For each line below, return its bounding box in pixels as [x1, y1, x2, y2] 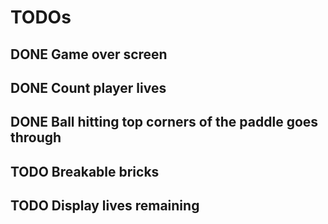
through [10, 129, 62, 146]
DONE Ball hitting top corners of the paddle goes [10, 114, 319, 131]
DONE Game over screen [10, 46, 168, 63]
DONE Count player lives [10, 79, 167, 96]
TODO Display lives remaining [10, 197, 200, 215]
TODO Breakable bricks [10, 163, 160, 180]
